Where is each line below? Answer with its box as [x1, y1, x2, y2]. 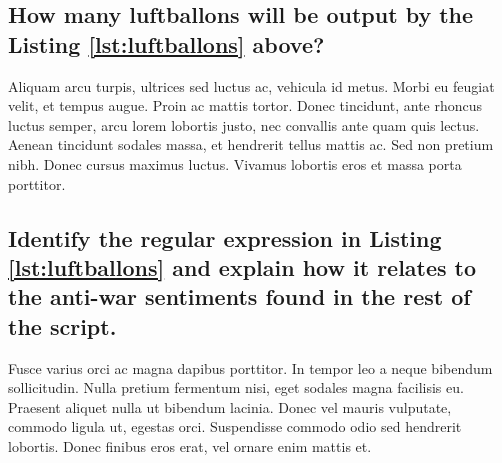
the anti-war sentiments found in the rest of [8, 281, 471, 312]
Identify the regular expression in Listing [8, 222, 442, 253]
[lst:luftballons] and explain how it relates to [8, 251, 477, 282]
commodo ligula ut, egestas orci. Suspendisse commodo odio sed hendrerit [8, 416, 462, 437]
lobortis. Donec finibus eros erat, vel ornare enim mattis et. [8, 435, 372, 456]
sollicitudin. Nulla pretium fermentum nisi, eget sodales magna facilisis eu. [8, 377, 464, 398]
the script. [8, 310, 117, 341]
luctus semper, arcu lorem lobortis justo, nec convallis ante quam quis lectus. [8, 114, 480, 135]
